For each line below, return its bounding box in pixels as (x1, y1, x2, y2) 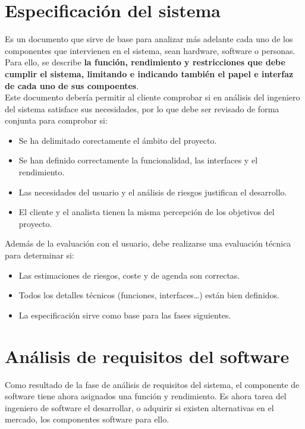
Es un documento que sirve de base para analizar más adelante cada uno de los (5, 33, 293, 45)
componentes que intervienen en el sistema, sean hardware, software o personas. (5, 44, 295, 56)
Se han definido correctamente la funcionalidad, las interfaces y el (18, 154, 258, 166)
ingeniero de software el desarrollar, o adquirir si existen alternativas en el (5, 401, 274, 414)
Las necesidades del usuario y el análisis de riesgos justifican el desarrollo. (18, 185, 287, 198)
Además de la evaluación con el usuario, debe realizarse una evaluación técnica (5, 237, 291, 250)
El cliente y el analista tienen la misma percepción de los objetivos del (18, 206, 275, 218)
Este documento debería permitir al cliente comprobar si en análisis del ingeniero (5, 91, 300, 103)
